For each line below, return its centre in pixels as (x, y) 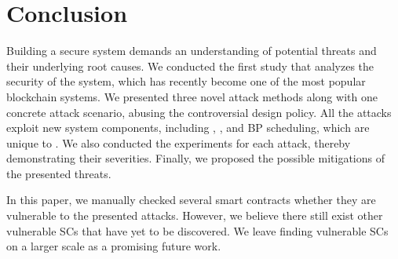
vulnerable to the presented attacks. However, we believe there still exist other (195, 215)
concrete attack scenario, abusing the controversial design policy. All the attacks (199, 112)
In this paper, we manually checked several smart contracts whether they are (191, 200)
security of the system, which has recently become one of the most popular (186, 81)
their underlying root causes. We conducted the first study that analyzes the (190, 66)
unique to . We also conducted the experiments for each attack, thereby (179, 142)
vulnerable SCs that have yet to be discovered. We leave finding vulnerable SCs (197, 230)
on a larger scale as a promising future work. (114, 246)
